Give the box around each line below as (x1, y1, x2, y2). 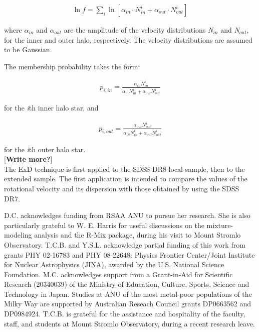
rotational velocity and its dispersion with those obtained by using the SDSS (4, 183, 239, 193)
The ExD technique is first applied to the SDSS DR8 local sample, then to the (4, 163, 245, 174)
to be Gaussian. (4, 44, 52, 55)
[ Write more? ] (4, 154, 53, 164)
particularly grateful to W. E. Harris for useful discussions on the (4, 219, 204, 230)
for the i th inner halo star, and (4, 102, 99, 113)
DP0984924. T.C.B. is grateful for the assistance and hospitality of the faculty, (4, 308, 245, 319)
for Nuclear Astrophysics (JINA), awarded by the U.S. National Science (4, 259, 224, 270)
